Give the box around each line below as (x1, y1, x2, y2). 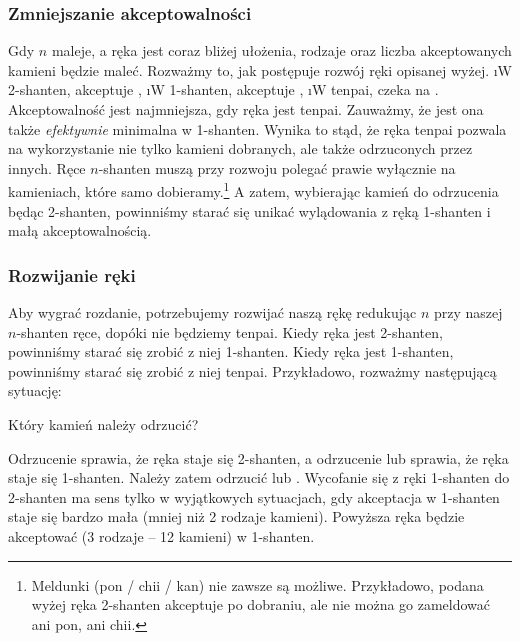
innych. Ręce (8, 157, 86, 178)
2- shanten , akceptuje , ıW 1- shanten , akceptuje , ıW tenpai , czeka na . (8, 79, 439, 100)
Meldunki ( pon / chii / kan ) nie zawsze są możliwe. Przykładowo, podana (31, 574, 484, 595)
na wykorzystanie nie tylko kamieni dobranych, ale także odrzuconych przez (8, 138, 473, 159)
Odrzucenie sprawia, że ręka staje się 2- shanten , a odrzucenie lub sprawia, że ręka (8, 447, 509, 468)
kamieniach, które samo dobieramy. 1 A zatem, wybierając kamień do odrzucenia (8, 178, 499, 202)
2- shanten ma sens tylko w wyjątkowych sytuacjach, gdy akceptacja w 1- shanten (8, 486, 500, 507)
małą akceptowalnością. (8, 220, 152, 241)
